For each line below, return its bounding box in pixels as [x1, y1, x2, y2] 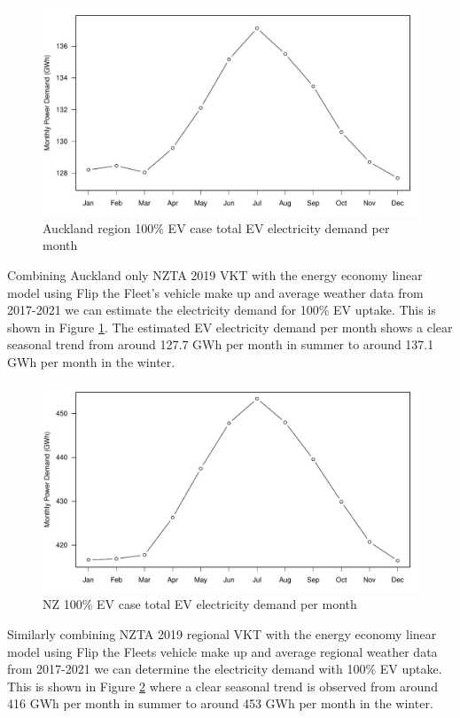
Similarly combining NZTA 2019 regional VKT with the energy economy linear [7, 624, 437, 643]
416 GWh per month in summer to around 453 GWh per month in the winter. [7, 694, 433, 713]
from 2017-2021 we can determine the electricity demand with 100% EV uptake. [7, 659, 442, 678]
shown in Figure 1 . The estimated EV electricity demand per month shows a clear [7, 317, 453, 336]
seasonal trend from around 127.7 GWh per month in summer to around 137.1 [7, 335, 434, 354]
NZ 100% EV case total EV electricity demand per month [43, 595, 357, 613]
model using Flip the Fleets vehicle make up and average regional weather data [7, 642, 438, 660]
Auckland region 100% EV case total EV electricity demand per [43, 218, 390, 237]
